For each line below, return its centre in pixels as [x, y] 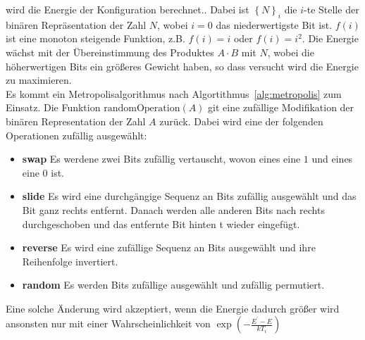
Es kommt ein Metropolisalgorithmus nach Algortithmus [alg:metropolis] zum [174, 93]
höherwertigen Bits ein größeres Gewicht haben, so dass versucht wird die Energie [182, 66]
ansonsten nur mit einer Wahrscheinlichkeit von [108, 323]
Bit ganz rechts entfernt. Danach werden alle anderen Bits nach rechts [173, 209]
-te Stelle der [332, 9]
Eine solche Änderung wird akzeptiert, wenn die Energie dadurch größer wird [173, 308]
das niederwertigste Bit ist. [274, 24]
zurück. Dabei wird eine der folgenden [241, 121]
